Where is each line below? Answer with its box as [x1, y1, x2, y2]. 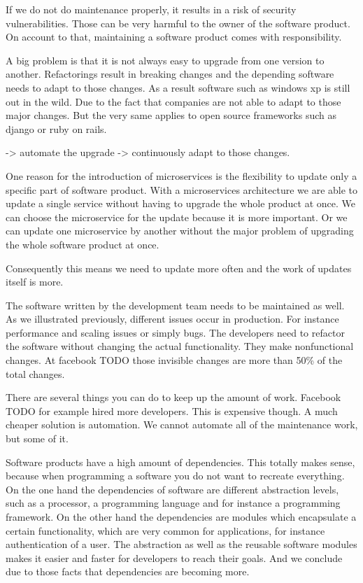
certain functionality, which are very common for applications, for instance [6, 523, 325, 538]
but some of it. [6, 431, 69, 446]
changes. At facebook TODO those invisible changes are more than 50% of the [6, 353, 343, 367]
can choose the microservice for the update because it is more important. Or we [6, 209, 348, 224]
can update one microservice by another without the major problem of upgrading [6, 223, 354, 238]
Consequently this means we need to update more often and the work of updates [6, 260, 352, 275]
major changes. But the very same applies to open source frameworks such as [6, 108, 336, 122]
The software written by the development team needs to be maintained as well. [6, 297, 345, 312]
